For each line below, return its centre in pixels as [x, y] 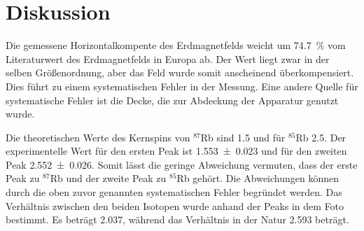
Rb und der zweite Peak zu [108, 178]
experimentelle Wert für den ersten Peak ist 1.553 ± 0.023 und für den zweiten [176, 151]
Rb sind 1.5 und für [243, 137]
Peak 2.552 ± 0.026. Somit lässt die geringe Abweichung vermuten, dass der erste [182, 164]
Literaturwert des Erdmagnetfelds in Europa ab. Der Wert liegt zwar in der [168, 58]
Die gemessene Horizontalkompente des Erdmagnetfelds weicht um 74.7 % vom [176, 45]
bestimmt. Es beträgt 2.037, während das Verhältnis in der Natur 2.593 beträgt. [177, 219]
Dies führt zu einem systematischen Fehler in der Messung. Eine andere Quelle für [182, 86]
